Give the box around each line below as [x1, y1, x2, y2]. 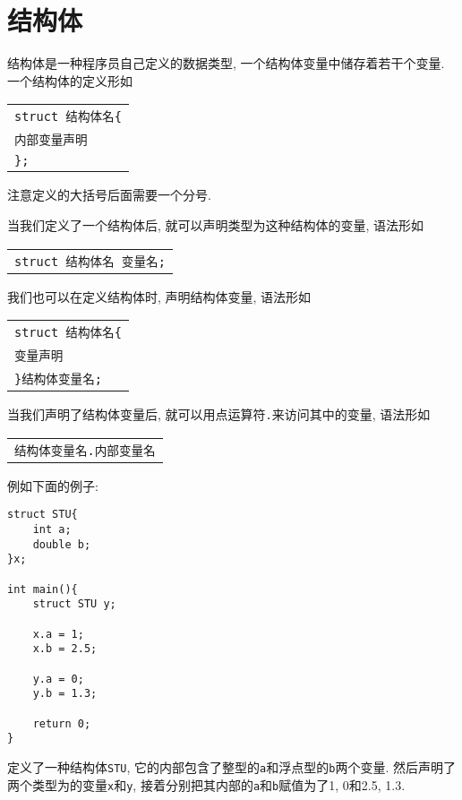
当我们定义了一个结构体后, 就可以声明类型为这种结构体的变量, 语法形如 [7, 215, 424, 234]
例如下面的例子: [7, 476, 98, 495]
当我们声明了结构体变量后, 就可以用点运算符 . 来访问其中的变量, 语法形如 [7, 405, 431, 424]
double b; [32, 538, 91, 551]
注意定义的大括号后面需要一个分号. [7, 185, 211, 204]
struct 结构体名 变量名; [14, 254, 166, 269]
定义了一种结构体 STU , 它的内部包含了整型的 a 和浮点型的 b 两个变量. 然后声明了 [7, 757, 456, 776]
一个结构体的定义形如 [7, 71, 133, 90]
